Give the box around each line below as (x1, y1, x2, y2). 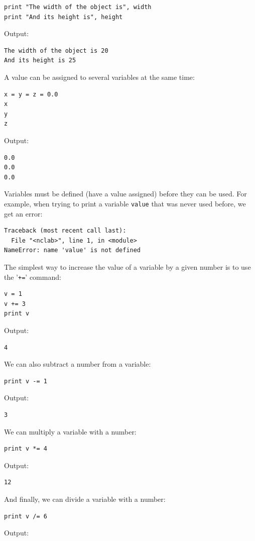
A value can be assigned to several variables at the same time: (4, 71, 195, 82)
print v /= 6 (4, 512, 47, 520)
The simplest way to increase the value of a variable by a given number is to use (4, 261, 251, 272)
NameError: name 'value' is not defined (4, 247, 141, 254)
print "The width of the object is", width (4, 4, 152, 11)
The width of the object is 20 (4, 47, 108, 54)
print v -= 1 (4, 377, 47, 385)
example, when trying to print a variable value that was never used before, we (4, 198, 246, 208)
